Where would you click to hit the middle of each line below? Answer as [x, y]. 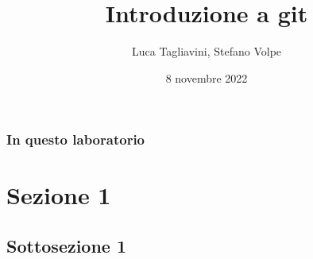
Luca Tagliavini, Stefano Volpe [207, 51]
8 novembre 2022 [207, 77]
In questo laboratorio [76, 139]
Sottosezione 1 [67, 245]
